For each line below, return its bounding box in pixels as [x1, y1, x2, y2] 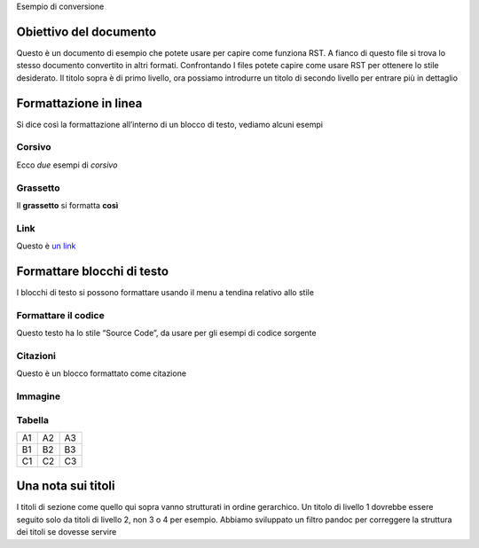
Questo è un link [16, 240, 76, 252]
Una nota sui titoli [16, 479, 115, 494]
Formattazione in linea [16, 96, 143, 111]
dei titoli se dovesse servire [16, 527, 117, 537]
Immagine [16, 390, 61, 403]
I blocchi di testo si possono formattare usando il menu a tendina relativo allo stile [16, 286, 315, 297]
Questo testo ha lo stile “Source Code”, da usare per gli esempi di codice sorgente [16, 328, 317, 339]
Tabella [16, 413, 49, 426]
